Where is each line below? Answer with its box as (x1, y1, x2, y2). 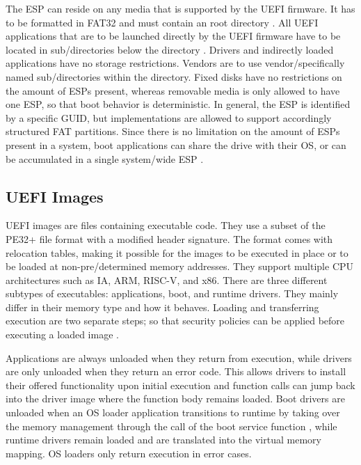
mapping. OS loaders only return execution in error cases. (6, 446, 252, 460)
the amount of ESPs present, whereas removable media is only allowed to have (6, 83, 340, 97)
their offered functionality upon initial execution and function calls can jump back (6, 377, 355, 392)
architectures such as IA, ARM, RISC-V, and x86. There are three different (6, 272, 328, 287)
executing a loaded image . (6, 327, 119, 342)
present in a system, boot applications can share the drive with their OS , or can (6, 137, 346, 152)
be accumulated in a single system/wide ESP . (6, 151, 204, 166)
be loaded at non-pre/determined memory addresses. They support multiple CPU (6, 259, 354, 274)
